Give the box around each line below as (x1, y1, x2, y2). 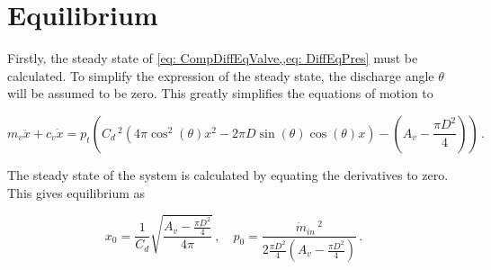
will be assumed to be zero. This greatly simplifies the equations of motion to (7, 84, 433, 103)
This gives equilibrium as (7, 183, 146, 202)
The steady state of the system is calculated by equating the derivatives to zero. (7, 165, 449, 184)
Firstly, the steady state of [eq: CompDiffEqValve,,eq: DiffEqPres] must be (7, 49, 418, 67)
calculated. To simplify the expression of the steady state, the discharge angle (7, 66, 434, 85)
